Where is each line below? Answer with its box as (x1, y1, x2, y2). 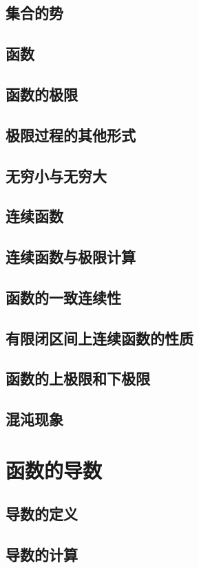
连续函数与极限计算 (6, 246, 136, 267)
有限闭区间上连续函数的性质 (6, 327, 193, 348)
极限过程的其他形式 (6, 124, 136, 145)
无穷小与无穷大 (6, 164, 107, 186)
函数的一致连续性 (6, 286, 121, 307)
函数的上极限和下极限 (6, 368, 150, 389)
